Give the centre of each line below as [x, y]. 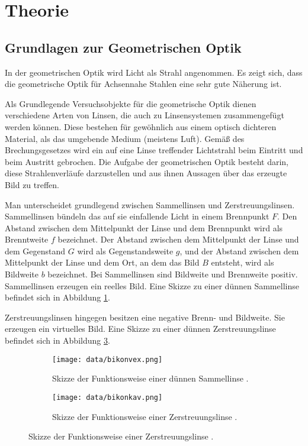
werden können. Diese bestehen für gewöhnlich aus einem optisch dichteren [141, 126]
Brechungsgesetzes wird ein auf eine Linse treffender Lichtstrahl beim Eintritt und [154, 150]
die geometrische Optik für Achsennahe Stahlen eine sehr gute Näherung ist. [143, 84]
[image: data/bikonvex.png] [108, 359]
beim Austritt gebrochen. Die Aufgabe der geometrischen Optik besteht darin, [147, 161]
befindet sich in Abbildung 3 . [57, 340]
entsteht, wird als [243, 262]
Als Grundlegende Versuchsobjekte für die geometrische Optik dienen [131, 103]
